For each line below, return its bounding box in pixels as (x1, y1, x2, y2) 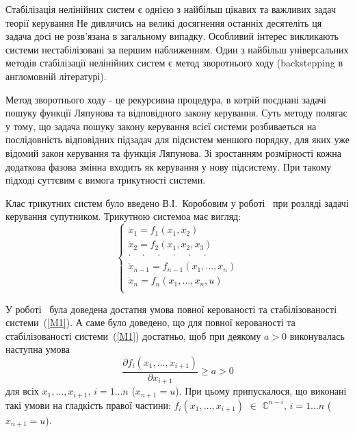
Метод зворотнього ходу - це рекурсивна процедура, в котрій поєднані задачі (5, 92, 326, 106)
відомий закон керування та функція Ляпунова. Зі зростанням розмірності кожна (5, 145, 341, 160)
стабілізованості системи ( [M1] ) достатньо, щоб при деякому (5, 328, 261, 343)
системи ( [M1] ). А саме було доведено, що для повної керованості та (5, 315, 295, 330)
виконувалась (289, 328, 345, 343)
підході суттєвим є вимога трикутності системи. (5, 173, 206, 187)
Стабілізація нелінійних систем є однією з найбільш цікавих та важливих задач (5, 2, 336, 16)
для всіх (5, 384, 39, 398)
